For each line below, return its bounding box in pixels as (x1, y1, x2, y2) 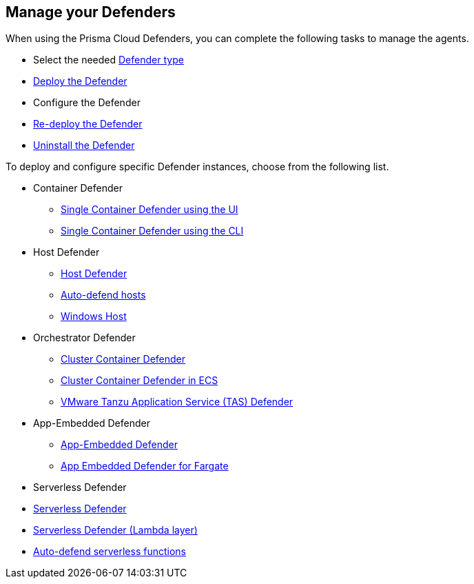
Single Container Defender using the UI (61, 203, 238, 216)
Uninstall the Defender (33, 139, 135, 152)
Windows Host (61, 310, 127, 323)
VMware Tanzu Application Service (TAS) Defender (61, 396, 293, 408)
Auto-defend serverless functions (33, 545, 186, 558)
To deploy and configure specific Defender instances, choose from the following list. (6, 161, 389, 173)
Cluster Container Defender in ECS (61, 374, 218, 387)
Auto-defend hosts (61, 289, 146, 301)
